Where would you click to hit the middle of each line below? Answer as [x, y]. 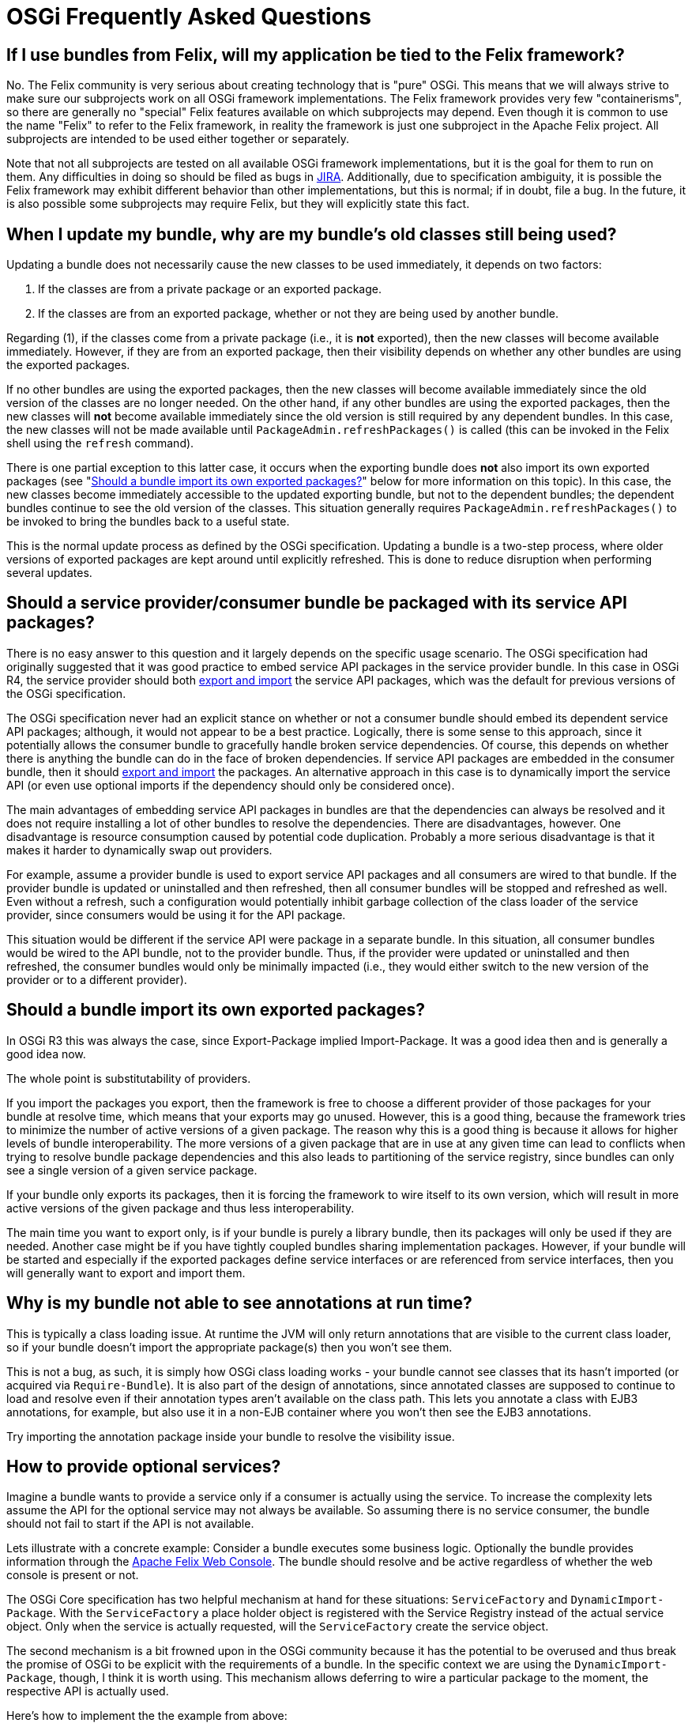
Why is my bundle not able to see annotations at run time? [239, 1303]
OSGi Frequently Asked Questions [189, 17]
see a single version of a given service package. [132, 1170]
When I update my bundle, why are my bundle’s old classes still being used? [312, 234]
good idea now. [46, 1054]
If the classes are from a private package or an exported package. [210, 289]
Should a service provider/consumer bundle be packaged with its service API [317, 603]
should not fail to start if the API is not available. [130, 1524]
